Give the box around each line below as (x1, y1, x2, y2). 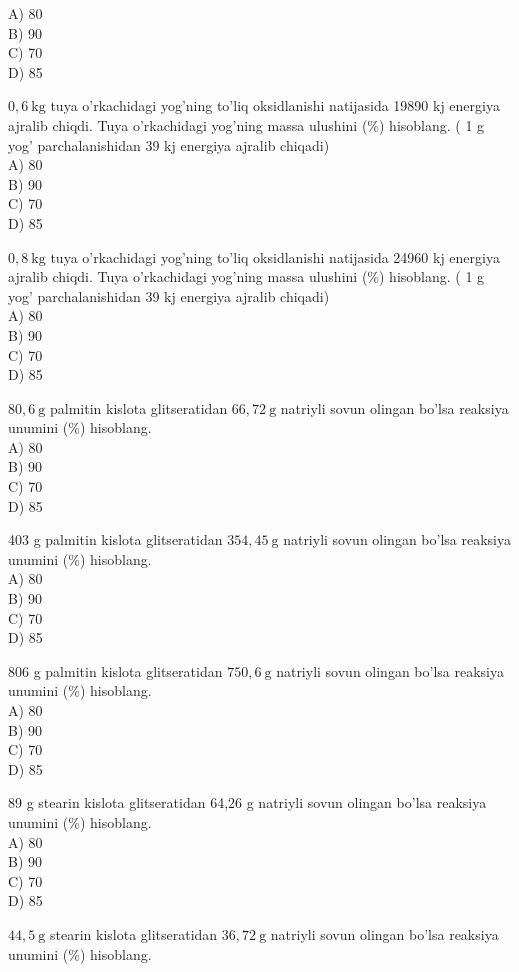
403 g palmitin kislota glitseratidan (8, 529, 223, 550)
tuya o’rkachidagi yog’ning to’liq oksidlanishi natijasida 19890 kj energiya (50, 95, 500, 116)
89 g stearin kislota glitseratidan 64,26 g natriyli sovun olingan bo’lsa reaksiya (8, 792, 487, 813)
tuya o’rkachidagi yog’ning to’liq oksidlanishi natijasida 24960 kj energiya (50, 246, 500, 267)
